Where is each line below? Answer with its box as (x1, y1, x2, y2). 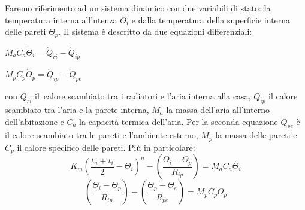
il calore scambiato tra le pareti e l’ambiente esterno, (5, 129, 198, 141)
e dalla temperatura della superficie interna (131, 13, 291, 26)
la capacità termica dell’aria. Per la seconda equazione (79, 115, 278, 127)
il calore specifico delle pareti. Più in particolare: (17, 141, 195, 153)
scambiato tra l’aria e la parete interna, (5, 104, 149, 116)
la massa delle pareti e (215, 129, 297, 141)
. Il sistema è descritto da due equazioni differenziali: (58, 25, 252, 38)
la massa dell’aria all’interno (166, 104, 270, 116)
